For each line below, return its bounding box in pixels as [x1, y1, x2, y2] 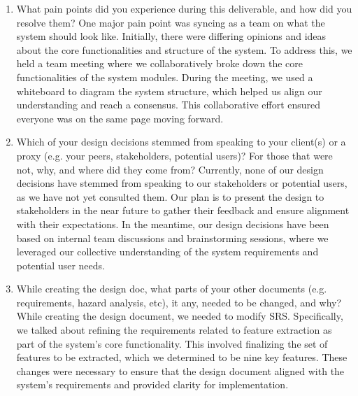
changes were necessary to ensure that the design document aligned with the [16, 363, 345, 378]
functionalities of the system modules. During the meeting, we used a [16, 69, 313, 84]
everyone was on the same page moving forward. [16, 111, 224, 125]
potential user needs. [16, 257, 105, 272]
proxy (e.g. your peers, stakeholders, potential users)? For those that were [16, 148, 333, 162]
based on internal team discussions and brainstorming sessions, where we [16, 230, 329, 245]
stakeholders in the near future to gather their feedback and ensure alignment [16, 203, 350, 218]
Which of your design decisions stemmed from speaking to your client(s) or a [16, 134, 346, 149]
